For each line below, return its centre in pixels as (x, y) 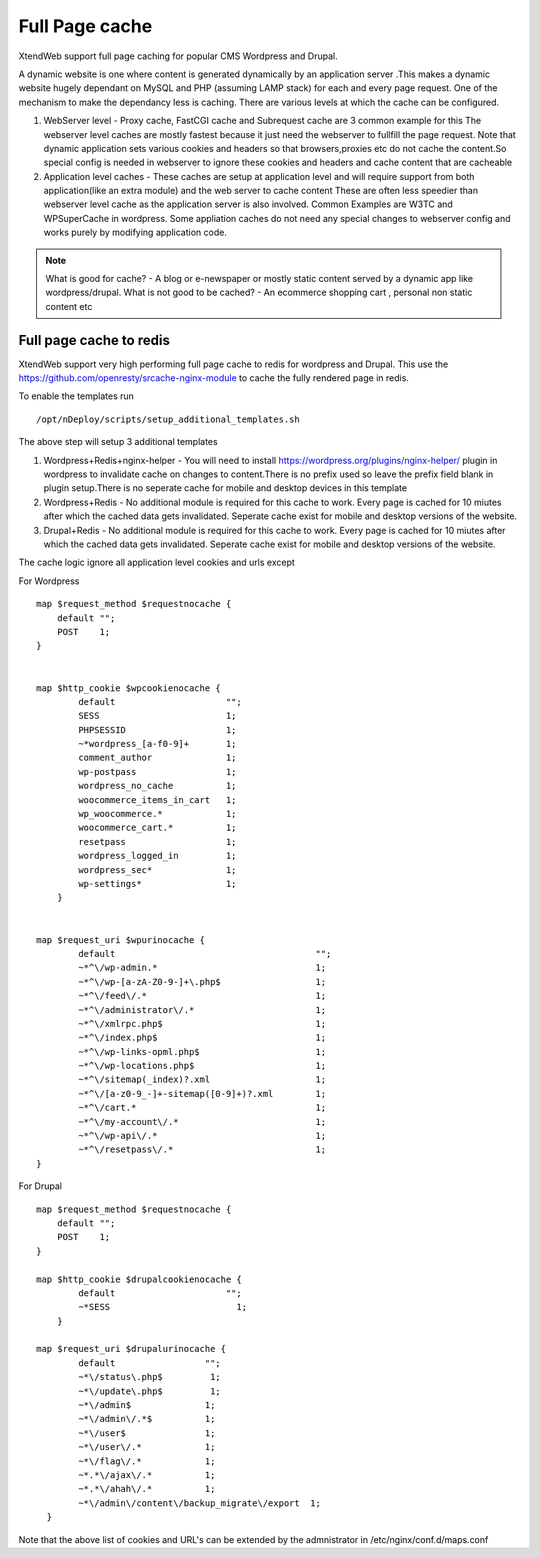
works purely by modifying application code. (135, 232)
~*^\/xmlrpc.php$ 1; (202, 1023)
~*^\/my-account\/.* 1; (202, 1121)
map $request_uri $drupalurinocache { (131, 1349)
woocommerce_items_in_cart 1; (157, 799)
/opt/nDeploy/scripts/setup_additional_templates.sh (168, 419)
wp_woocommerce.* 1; (157, 814)
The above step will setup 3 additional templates (118, 442)
